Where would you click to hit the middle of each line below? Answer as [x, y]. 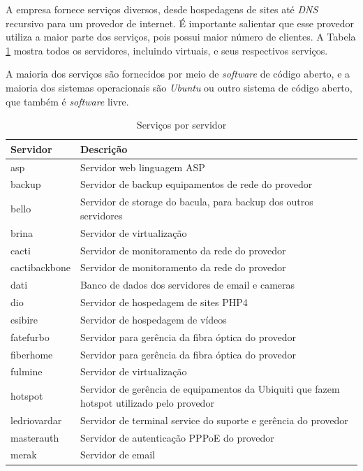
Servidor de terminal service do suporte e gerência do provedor [214, 420]
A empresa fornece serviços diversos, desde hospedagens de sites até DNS [162, 9]
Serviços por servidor [181, 125]
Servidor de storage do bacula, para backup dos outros [197, 202]
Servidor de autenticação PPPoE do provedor [177, 437]
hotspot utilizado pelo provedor [147, 402]
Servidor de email [117, 455]
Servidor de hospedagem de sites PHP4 [164, 302]
